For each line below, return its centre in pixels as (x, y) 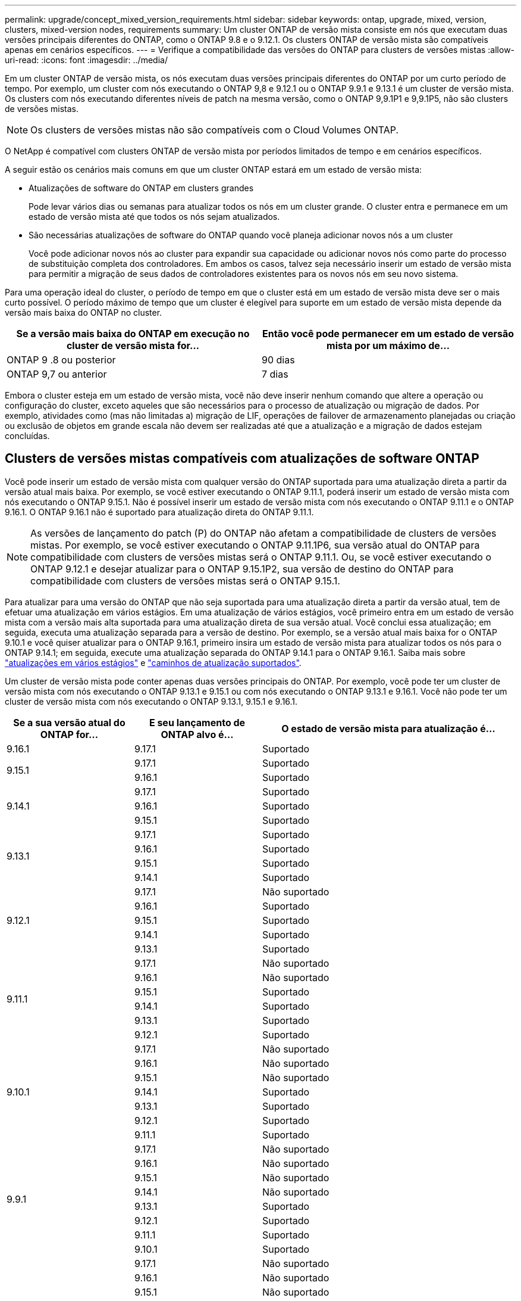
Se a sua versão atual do (69, 722)
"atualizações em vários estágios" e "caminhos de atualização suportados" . (153, 662)
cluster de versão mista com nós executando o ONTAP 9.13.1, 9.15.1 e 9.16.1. (151, 701)
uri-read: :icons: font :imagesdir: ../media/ (86, 60)
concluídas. (27, 436)
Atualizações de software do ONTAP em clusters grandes (141, 188)
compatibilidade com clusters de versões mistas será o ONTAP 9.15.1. (185, 581)
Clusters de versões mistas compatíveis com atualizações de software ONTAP (242, 459)
